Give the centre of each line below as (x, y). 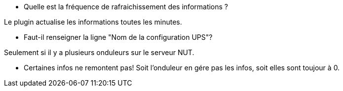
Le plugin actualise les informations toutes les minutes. (93, 22)
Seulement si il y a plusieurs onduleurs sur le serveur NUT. (99, 52)
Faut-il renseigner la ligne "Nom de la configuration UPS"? (118, 37)
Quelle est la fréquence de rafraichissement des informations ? (126, 7)
